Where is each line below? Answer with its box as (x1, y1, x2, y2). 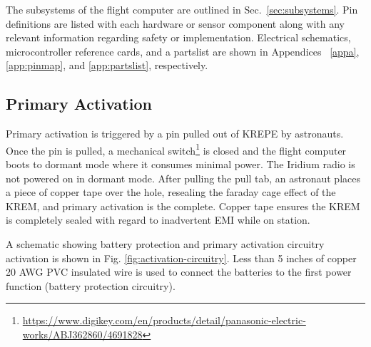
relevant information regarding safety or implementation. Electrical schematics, (6, 30, 351, 45)
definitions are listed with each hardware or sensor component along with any (6, 16, 345, 31)
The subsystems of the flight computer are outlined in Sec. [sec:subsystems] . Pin (6, 2, 358, 16)
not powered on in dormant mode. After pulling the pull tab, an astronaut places (6, 170, 360, 185)
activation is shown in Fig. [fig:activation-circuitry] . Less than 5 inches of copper (6, 250, 357, 265)
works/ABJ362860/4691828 (22, 326, 143, 341)
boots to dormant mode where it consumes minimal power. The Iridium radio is (6, 157, 355, 172)
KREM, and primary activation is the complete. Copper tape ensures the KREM (6, 198, 360, 213)
